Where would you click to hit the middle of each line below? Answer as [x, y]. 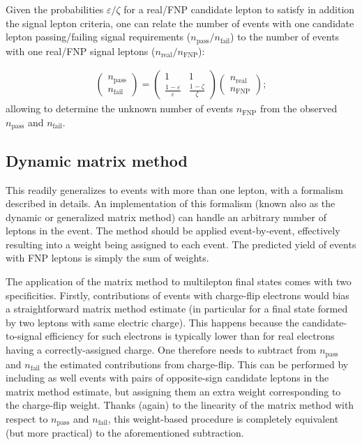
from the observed [299, 108]
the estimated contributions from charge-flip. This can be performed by [196, 364]
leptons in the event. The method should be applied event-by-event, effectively [173, 231]
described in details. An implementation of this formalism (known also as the [171, 203]
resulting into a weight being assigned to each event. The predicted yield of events [181, 244]
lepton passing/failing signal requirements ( [98, 37]
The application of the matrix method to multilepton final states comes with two [179, 281]
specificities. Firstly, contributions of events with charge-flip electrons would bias [178, 295]
